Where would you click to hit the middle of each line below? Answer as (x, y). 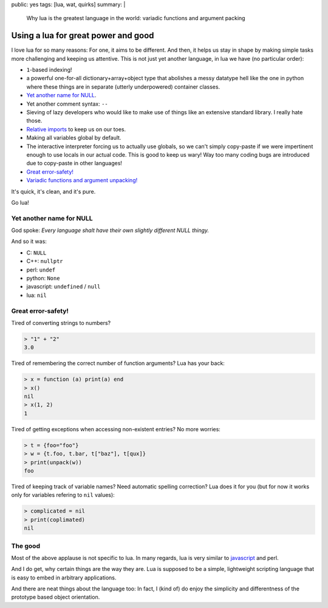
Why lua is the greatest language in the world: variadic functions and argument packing (136, 18)
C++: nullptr (45, 261)
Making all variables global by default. (74, 138)
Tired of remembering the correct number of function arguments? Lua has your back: (118, 363)
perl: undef (41, 270)
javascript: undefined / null (63, 287)
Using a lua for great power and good (83, 36)
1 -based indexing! (49, 70)
